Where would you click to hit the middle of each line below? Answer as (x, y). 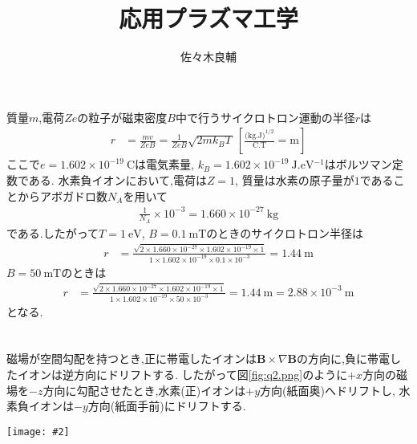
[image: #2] (38, 432)
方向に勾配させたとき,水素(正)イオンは (144, 390)
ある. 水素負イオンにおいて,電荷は (117, 179)
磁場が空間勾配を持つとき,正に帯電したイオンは (132, 358)
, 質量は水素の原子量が (295, 179)
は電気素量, (164, 164)
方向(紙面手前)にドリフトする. (167, 406)
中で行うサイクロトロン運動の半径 (265, 117)
